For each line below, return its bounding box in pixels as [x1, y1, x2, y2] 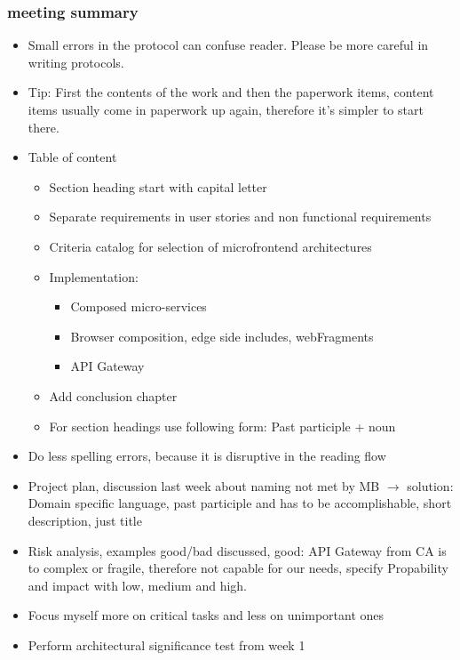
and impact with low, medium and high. [28, 575, 247, 594]
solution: [407, 476, 454, 495]
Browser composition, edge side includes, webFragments [70, 326, 374, 345]
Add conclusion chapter [49, 386, 178, 405]
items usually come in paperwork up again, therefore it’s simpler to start [28, 101, 424, 118]
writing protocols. [28, 52, 124, 71]
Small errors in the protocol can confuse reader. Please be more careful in [28, 36, 429, 54]
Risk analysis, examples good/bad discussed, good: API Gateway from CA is [28, 541, 447, 559]
